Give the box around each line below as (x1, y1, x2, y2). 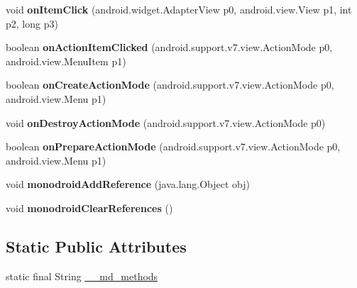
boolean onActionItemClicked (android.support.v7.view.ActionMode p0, (6, 40, 333, 55)
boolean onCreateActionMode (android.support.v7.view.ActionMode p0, (6, 77, 334, 92)
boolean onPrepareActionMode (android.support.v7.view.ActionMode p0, (6, 139, 341, 154)
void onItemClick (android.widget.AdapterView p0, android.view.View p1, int (6, 2, 352, 16)
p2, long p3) (6, 16, 58, 31)
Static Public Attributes (6, 235, 187, 257)
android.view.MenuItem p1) (6, 53, 126, 68)
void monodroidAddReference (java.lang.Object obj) (6, 177, 251, 192)
